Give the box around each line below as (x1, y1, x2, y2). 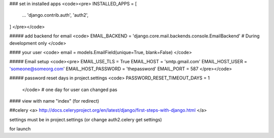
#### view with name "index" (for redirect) (9, 98, 99, 104)
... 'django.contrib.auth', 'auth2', (22, 12, 89, 18)
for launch (9, 126, 31, 132)
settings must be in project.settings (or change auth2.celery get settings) (9, 116, 162, 122)
